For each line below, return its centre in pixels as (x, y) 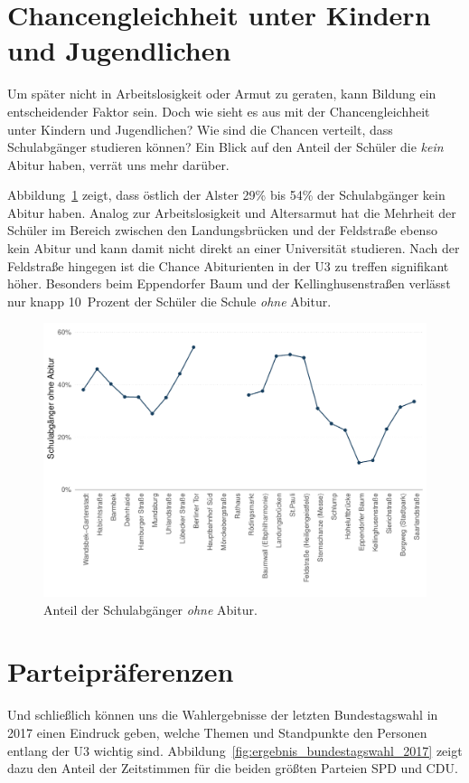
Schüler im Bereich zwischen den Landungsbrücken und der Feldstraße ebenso (222, 230)
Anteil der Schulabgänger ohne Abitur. (150, 609)
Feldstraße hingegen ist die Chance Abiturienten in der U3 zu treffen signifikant (228, 265)
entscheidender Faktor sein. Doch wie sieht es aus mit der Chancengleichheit (219, 111)
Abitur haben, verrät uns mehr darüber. (118, 164)
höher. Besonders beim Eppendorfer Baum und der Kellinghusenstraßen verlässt (229, 283)
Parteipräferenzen (121, 671)
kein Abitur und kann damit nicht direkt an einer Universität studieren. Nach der (234, 248)
